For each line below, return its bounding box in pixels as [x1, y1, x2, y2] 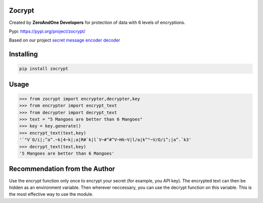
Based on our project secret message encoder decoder [9, 37, 120, 43]
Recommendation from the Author [9, 165, 115, 173]
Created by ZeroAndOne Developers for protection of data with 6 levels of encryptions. [9, 20, 186, 25]
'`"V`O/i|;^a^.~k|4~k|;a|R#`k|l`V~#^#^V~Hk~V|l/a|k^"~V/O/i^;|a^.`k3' [19, 137, 192, 142]
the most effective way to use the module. [9, 191, 94, 197]
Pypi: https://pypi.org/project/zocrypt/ [9, 28, 86, 34]
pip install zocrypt [19, 66, 68, 72]
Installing [9, 50, 38, 59]
